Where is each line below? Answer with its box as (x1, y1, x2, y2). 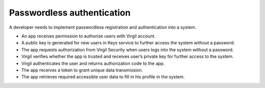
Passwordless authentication (9, 7, 131, 18)
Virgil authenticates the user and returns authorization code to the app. (21, 60, 165, 66)
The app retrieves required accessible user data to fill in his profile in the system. (21, 74, 185, 80)
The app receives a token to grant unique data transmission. (21, 67, 143, 73)
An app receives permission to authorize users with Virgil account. (21, 33, 156, 39)
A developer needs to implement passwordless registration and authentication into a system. (9, 24, 196, 30)
